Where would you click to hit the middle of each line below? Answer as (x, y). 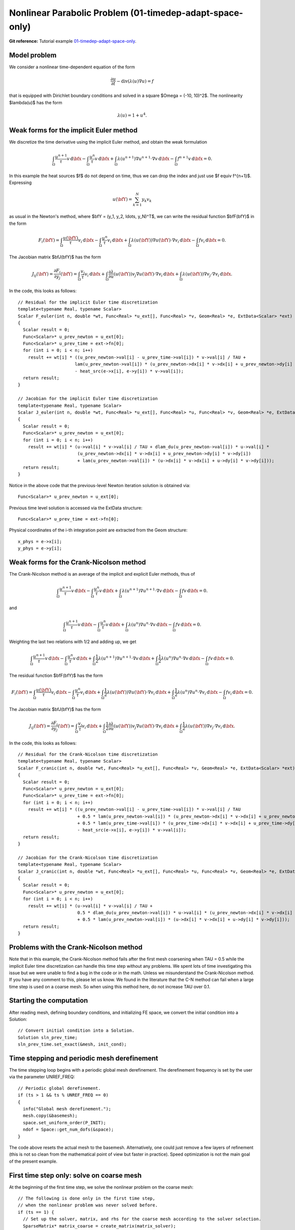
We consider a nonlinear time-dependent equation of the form (72, 67)
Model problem (33, 55)
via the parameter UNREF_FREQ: (42, 1077)
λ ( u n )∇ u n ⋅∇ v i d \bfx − (200, 692)
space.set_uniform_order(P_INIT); (64, 1122)
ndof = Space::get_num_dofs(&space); (68, 1130)
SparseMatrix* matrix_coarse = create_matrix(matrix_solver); (100, 1226)
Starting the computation (48, 1000)
